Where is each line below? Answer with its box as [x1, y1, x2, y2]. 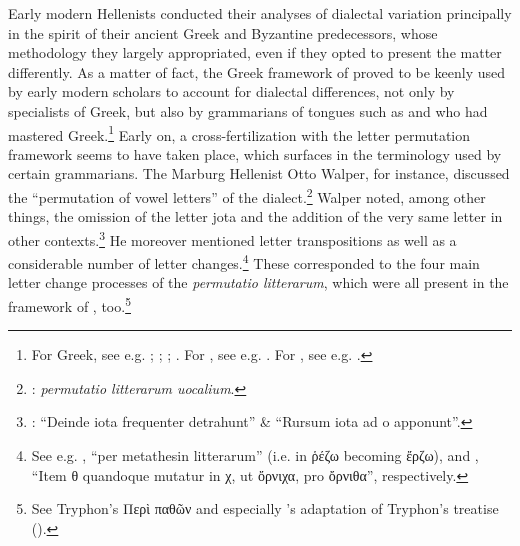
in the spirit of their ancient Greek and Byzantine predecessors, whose [8, 22, 438, 43]
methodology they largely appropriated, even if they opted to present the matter [8, 42, 502, 63]
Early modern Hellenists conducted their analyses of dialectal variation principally [8, 3, 512, 23]
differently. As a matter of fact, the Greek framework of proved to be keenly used [8, 61, 506, 82]
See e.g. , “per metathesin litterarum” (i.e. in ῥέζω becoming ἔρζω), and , [31, 444, 479, 465]
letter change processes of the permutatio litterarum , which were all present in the [8, 272, 509, 293]
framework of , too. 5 [8, 292, 131, 316]
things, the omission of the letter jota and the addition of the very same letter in [8, 206, 503, 227]
